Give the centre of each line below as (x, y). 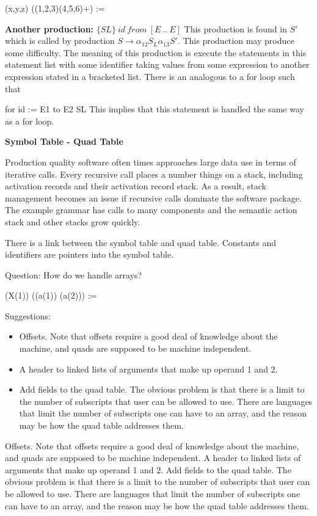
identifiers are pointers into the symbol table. (89, 254)
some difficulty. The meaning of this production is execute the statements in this (156, 52)
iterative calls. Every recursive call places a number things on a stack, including (154, 174)
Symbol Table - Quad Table (64, 141)
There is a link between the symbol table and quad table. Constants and (141, 242)
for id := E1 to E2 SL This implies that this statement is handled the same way (155, 109)
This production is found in (235, 28)
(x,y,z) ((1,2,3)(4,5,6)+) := (55, 8)
